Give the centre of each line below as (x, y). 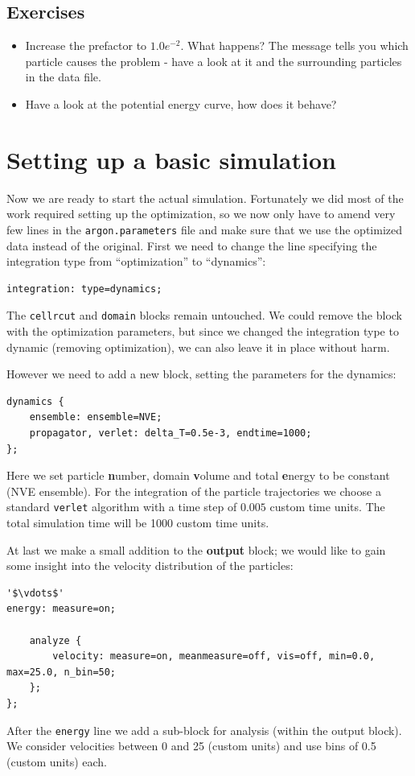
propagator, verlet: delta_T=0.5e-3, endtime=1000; (171, 433)
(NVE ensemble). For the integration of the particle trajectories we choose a (194, 491)
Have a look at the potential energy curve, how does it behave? (181, 103)
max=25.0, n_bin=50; (62, 672)
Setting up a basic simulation (171, 159)
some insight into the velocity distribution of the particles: (150, 565)
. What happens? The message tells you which (294, 45)
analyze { (55, 640)
